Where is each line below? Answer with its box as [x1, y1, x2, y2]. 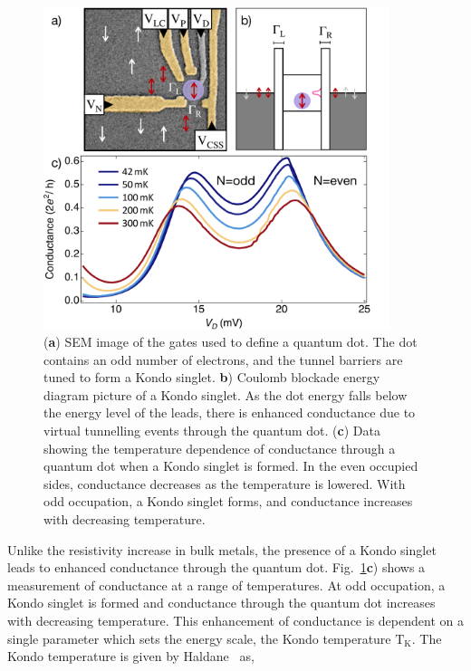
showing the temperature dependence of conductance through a [43, 438, 396, 457]
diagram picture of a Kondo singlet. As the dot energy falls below [43, 385, 408, 404]
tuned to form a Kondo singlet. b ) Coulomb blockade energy [43, 368, 380, 387]
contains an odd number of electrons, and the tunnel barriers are [43, 350, 403, 369]
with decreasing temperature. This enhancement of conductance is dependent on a [7, 611, 464, 629]
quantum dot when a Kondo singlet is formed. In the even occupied [43, 456, 418, 475]
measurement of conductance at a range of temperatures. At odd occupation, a [7, 575, 446, 594]
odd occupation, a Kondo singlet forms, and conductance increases [43, 492, 413, 511]
